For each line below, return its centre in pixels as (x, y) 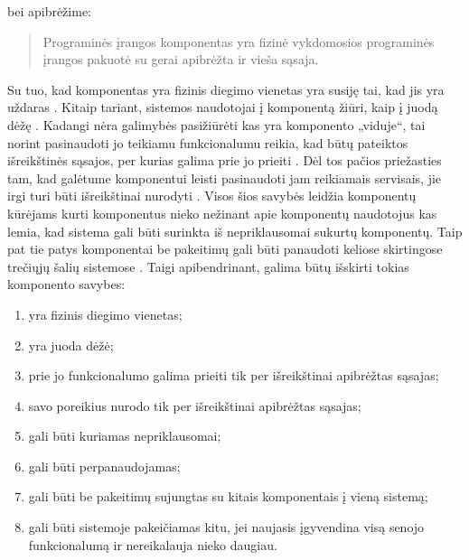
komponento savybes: (66, 284)
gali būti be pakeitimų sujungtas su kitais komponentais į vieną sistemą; (228, 496)
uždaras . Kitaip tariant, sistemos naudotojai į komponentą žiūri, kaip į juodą (223, 107)
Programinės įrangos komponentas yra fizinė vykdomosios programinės (239, 41)
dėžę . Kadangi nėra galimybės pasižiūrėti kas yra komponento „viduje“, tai (216, 124)
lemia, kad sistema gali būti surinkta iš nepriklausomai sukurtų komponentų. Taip (235, 231)
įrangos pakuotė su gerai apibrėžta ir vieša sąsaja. (181, 59)
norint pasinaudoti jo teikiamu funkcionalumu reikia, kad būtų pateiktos (208, 142)
